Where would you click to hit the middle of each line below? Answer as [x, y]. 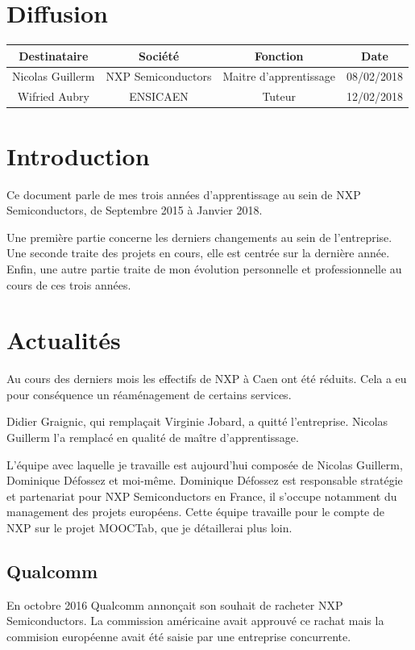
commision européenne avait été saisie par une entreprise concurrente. [179, 636]
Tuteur [279, 96]
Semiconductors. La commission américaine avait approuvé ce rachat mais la [195, 621]
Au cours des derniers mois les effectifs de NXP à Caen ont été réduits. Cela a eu [207, 379]
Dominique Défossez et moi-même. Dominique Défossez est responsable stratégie [205, 480]
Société [159, 55]
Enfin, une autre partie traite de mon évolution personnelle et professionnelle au [204, 268]
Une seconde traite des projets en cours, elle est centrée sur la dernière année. [198, 253]
